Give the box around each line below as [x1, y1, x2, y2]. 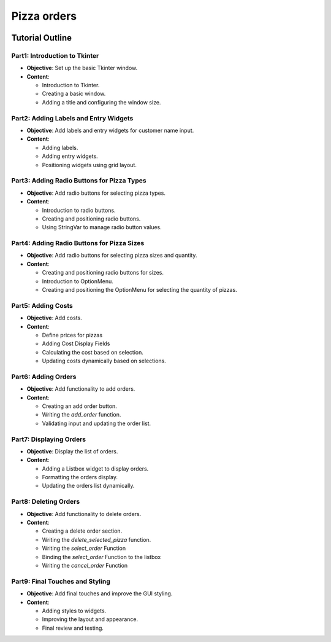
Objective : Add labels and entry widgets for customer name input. [26, 127, 194, 135]
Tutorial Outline [11, 33, 72, 43]
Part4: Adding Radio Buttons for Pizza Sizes [11, 239, 145, 248]
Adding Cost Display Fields [42, 340, 110, 347]
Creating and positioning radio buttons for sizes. [42, 269, 164, 276]
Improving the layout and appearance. [42, 616, 139, 623]
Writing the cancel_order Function [42, 562, 128, 569]
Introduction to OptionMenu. [42, 277, 113, 285]
